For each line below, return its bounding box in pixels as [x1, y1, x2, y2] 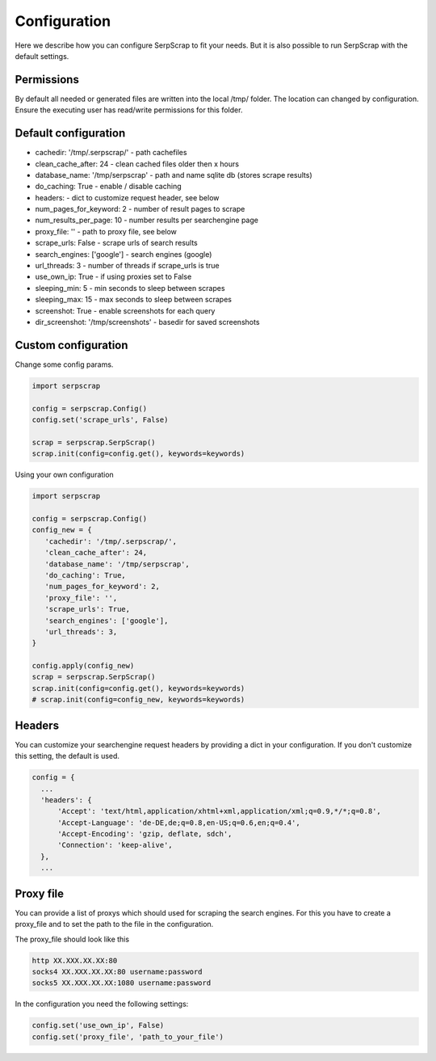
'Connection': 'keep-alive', [57, 840, 173, 850]
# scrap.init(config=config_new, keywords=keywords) [31, 695, 245, 705]
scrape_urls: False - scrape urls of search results [35, 238, 198, 248]
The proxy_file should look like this [15, 934, 129, 944]
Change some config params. [15, 360, 114, 369]
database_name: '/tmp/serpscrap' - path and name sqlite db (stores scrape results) [35, 170, 312, 179]
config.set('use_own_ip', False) [31, 1021, 165, 1030]
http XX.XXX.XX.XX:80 [31, 956, 118, 965]
